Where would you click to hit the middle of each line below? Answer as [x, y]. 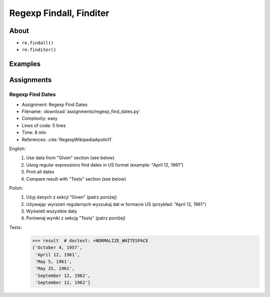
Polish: [16, 188]
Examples [25, 64]
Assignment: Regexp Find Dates [54, 104]
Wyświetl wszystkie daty [52, 211]
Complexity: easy [39, 118]
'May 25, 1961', [55, 268]
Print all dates [40, 172]
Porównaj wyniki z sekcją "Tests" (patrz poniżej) [76, 218]
